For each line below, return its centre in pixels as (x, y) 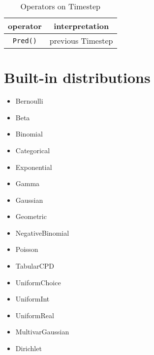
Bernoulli (29, 101)
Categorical (33, 150)
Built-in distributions (77, 77)
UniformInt (32, 299)
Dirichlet (29, 348)
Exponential (34, 167)
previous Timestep (81, 41)
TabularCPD (35, 266)
